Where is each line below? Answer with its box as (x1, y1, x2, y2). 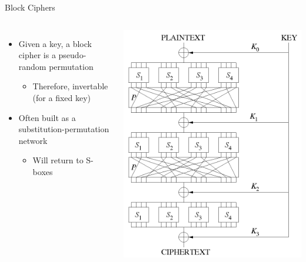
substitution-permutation (18, 123, 109, 135)
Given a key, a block (18, 37, 92, 49)
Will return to (32, 154, 84, 166)
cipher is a (18, 49, 56, 61)
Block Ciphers (5, 1, 55, 13)
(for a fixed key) (32, 91, 91, 103)
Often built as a (18, 111, 76, 123)
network (18, 134, 48, 146)
